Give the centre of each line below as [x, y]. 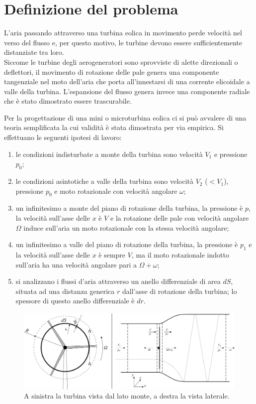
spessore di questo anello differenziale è [75, 301]
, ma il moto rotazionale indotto [180, 255]
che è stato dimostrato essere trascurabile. [68, 101]
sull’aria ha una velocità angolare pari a [76, 264]
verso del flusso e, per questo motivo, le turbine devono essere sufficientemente [123, 42]
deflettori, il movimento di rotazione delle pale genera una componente [112, 71]
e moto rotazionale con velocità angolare [116, 191]
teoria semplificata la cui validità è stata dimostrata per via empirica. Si [114, 127]
